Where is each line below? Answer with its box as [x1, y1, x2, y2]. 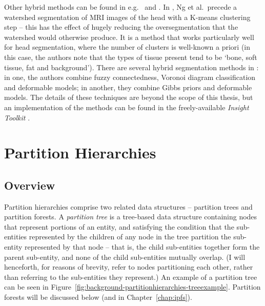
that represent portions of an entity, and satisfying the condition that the [4, 221, 234, 232]
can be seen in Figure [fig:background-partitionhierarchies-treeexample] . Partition [4, 281, 261, 292]
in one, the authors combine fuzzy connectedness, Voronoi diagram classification [4, 72, 256, 83]
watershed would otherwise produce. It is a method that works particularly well [4, 31, 254, 42]
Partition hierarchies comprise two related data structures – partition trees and [4, 201, 253, 212]
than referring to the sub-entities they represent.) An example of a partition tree [4, 271, 257, 282]
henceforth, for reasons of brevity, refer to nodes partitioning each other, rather [4, 261, 253, 272]
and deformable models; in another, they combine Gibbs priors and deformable [4, 81, 252, 92]
